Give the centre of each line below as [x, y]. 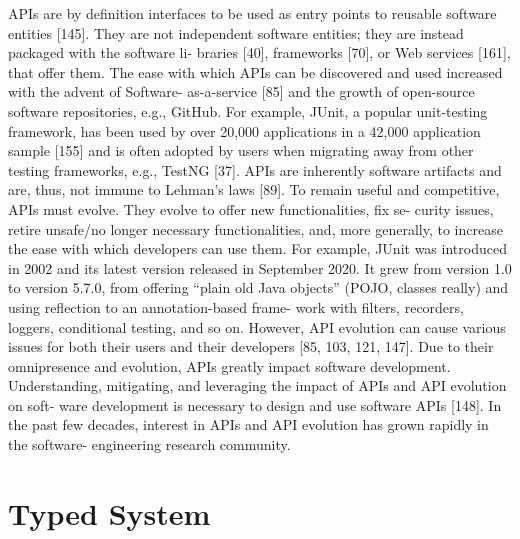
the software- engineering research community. [149, 444]
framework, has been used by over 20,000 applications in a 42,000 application [244, 130]
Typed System [109, 512]
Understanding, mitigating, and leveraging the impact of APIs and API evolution [257, 385]
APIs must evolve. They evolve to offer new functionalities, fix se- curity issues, [251, 208]
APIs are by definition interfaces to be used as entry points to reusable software [252, 13]
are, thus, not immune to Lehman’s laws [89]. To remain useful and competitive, [254, 189]
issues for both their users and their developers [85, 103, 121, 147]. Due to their [251, 346]
